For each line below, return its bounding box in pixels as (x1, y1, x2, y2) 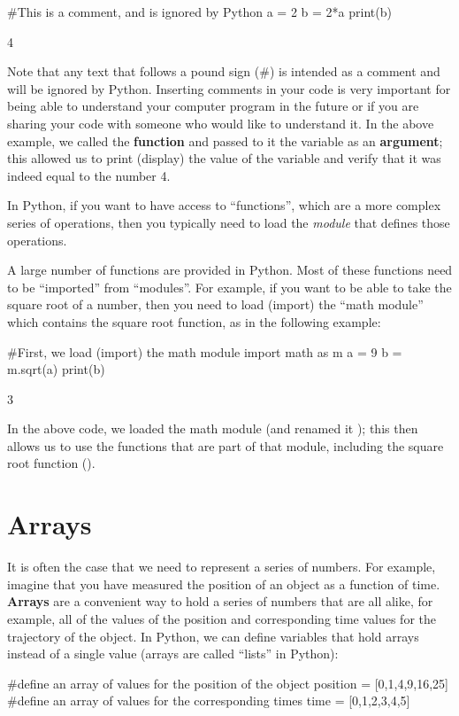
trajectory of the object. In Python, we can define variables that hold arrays (7, 626, 419, 645)
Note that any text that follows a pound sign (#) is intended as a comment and (7, 62, 440, 81)
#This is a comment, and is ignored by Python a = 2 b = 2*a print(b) (7, 3, 392, 20)
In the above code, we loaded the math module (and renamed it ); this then (7, 419, 418, 438)
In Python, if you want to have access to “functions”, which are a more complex (7, 196, 441, 214)
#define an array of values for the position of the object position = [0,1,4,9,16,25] (7, 673, 448, 692)
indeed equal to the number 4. (7, 166, 171, 184)
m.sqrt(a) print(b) (7, 360, 105, 378)
